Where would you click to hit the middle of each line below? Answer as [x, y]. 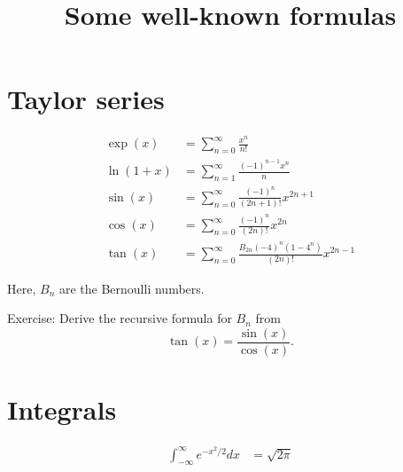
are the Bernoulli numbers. [132, 288]
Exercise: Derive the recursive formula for [120, 318]
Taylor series [86, 99]
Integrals [62, 409]
